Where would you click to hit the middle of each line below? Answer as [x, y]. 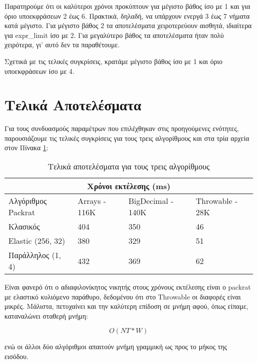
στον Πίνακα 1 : [26, 148]
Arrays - [92, 201]
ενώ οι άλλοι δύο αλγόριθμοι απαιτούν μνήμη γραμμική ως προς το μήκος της [116, 346]
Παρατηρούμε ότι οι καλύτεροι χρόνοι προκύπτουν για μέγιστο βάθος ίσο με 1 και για [127, 6]
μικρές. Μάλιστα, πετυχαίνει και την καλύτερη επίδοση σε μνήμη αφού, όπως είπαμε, [127, 306]
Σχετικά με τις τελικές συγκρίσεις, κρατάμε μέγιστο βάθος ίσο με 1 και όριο [114, 61]
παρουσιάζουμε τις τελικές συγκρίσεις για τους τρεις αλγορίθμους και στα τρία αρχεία [127, 138]
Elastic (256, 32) [37, 241]
